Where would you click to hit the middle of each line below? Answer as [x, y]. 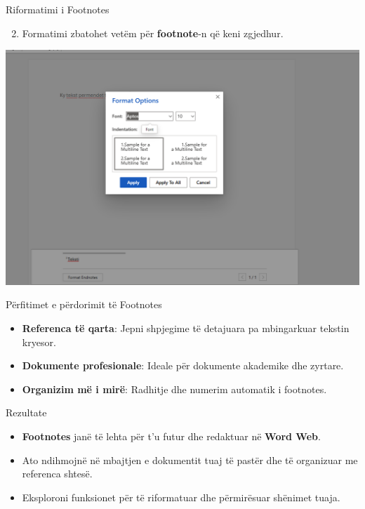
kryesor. [39, 342]
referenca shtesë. [57, 474]
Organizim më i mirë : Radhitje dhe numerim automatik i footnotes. [174, 389]
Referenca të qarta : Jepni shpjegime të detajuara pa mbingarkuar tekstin [186, 328]
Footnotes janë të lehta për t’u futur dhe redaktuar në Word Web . [171, 436]
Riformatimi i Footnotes [58, 9]
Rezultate [26, 412]
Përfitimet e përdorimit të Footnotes [84, 304]
